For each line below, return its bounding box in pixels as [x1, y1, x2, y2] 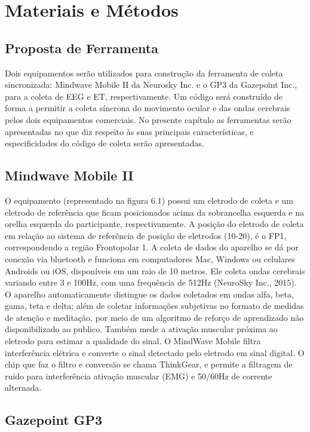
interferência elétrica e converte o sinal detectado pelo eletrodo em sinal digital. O [5, 346, 305, 359]
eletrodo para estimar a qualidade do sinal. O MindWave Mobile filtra [5, 335, 261, 347]
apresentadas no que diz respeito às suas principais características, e [5, 125, 254, 137]
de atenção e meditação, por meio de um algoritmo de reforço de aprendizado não [5, 311, 304, 323]
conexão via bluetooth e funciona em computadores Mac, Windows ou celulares [5, 252, 296, 265]
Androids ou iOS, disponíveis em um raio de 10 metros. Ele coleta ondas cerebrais [5, 264, 305, 277]
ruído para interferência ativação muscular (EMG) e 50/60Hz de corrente [5, 369, 272, 382]
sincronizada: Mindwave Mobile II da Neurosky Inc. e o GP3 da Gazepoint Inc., [5, 78, 297, 91]
